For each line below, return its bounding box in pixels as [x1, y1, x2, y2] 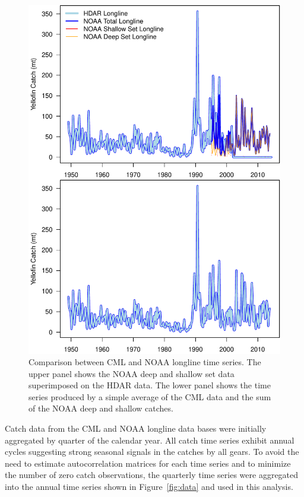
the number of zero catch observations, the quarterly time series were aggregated [5, 468, 299, 481]
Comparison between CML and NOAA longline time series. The [28, 356, 261, 368]
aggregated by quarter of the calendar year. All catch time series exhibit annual [5, 433, 294, 446]
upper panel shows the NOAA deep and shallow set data [28, 367, 235, 379]
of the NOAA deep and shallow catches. [28, 402, 173, 414]
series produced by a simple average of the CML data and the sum [28, 390, 271, 403]
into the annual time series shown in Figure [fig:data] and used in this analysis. [5, 480, 293, 493]
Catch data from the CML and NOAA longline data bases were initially [5, 422, 267, 435]
